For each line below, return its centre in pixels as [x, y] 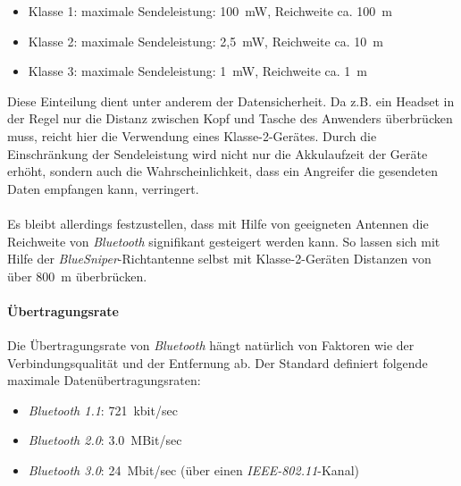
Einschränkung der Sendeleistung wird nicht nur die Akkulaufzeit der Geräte [218, 153]
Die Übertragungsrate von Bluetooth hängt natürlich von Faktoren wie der [211, 345]
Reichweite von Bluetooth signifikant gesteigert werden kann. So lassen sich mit [224, 241]
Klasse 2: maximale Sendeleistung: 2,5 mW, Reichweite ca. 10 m [205, 41]
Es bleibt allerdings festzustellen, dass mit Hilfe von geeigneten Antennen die [218, 223]
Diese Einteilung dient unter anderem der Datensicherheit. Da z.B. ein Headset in [231, 101]
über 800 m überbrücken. [77, 276]
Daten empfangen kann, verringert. [103, 188]
